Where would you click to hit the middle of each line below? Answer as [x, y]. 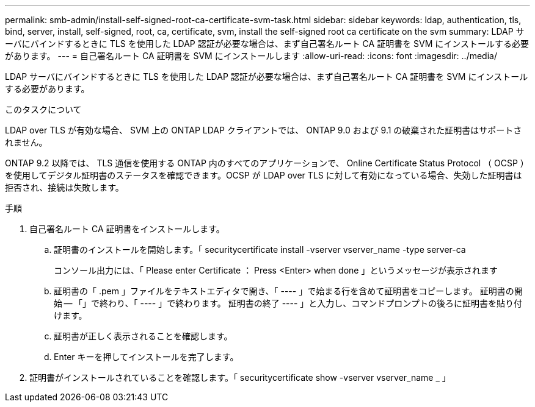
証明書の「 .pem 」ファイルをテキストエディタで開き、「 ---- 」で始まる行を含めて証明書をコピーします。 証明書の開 [288, 291]
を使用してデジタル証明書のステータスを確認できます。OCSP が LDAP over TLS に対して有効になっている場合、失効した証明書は [264, 175]
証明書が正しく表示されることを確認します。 [143, 336]
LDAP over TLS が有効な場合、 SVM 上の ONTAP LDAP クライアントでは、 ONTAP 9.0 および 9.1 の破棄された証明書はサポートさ [264, 130]
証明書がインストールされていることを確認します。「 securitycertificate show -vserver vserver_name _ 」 [240, 377]
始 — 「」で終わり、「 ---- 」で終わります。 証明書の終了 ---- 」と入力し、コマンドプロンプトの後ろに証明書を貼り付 [288, 303]
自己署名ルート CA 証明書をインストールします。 [127, 229]
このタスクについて [43, 109]
